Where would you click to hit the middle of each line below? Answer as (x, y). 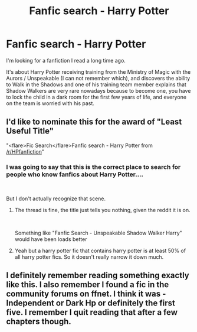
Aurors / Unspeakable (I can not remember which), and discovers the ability (98, 78)
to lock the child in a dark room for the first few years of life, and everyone (96, 97)
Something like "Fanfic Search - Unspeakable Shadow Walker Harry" (98, 233)
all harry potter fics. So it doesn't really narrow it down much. (89, 257)
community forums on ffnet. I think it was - (86, 294)
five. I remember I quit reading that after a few (92, 312)
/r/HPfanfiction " (25, 151)
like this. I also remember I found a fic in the (88, 285)
